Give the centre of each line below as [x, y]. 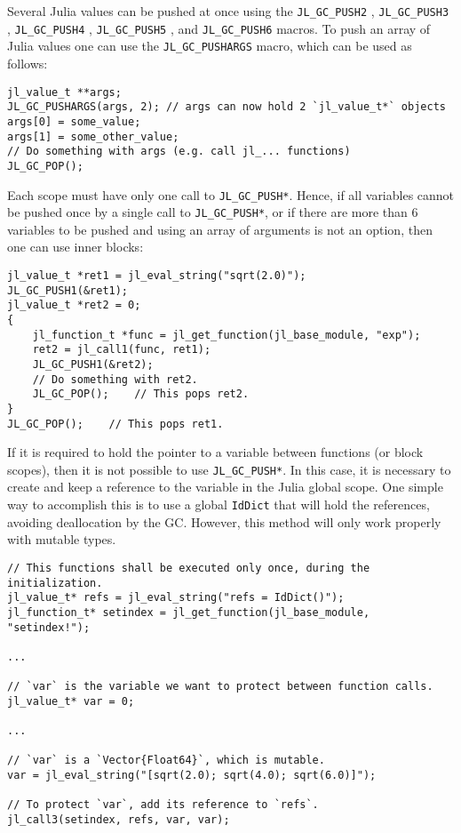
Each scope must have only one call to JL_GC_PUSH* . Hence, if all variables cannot [231, 194]
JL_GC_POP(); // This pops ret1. [115, 424]
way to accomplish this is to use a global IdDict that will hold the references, [219, 505]
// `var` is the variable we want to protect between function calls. [220, 687]
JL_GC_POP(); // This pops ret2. [141, 394]
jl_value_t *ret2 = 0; [74, 305]
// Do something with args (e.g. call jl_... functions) [179, 152]
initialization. [55, 583]
